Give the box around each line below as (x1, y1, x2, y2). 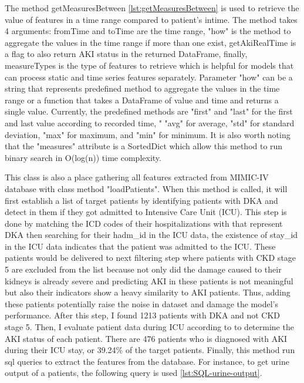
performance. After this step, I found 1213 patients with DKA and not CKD (5, 309, 280, 321)
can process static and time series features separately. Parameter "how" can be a (5, 70, 293, 83)
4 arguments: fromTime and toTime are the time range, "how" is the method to (5, 25, 291, 37)
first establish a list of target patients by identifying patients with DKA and (5, 194, 278, 206)
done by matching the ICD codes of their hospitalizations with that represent (5, 217, 283, 229)
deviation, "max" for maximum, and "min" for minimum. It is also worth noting (5, 128, 291, 140)
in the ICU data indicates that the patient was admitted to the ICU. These (5, 240, 276, 252)
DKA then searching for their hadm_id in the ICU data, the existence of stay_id (5, 229, 298, 241)
